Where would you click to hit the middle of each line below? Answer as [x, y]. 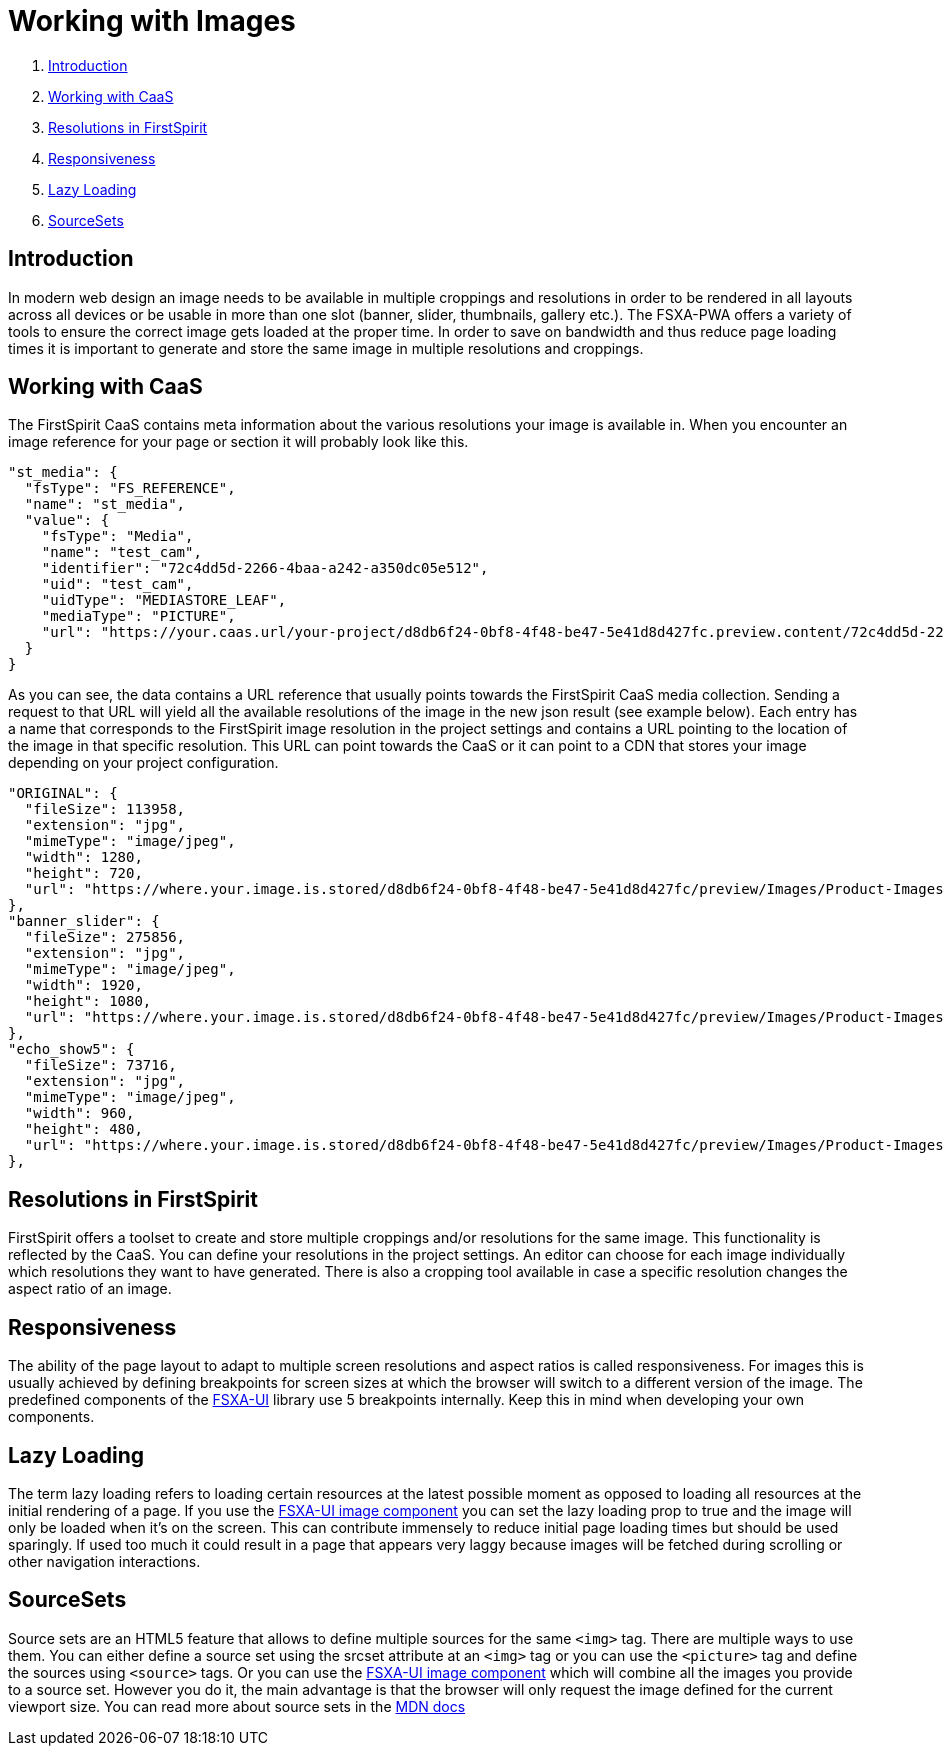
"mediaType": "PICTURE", [138, 616]
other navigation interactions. [104, 1561]
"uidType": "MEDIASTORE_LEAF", [164, 600]
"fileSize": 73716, [100, 1065]
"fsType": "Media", [117, 536]
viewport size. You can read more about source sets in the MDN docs [237, 1706]
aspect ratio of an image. [90, 1289]
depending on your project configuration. [143, 763]
